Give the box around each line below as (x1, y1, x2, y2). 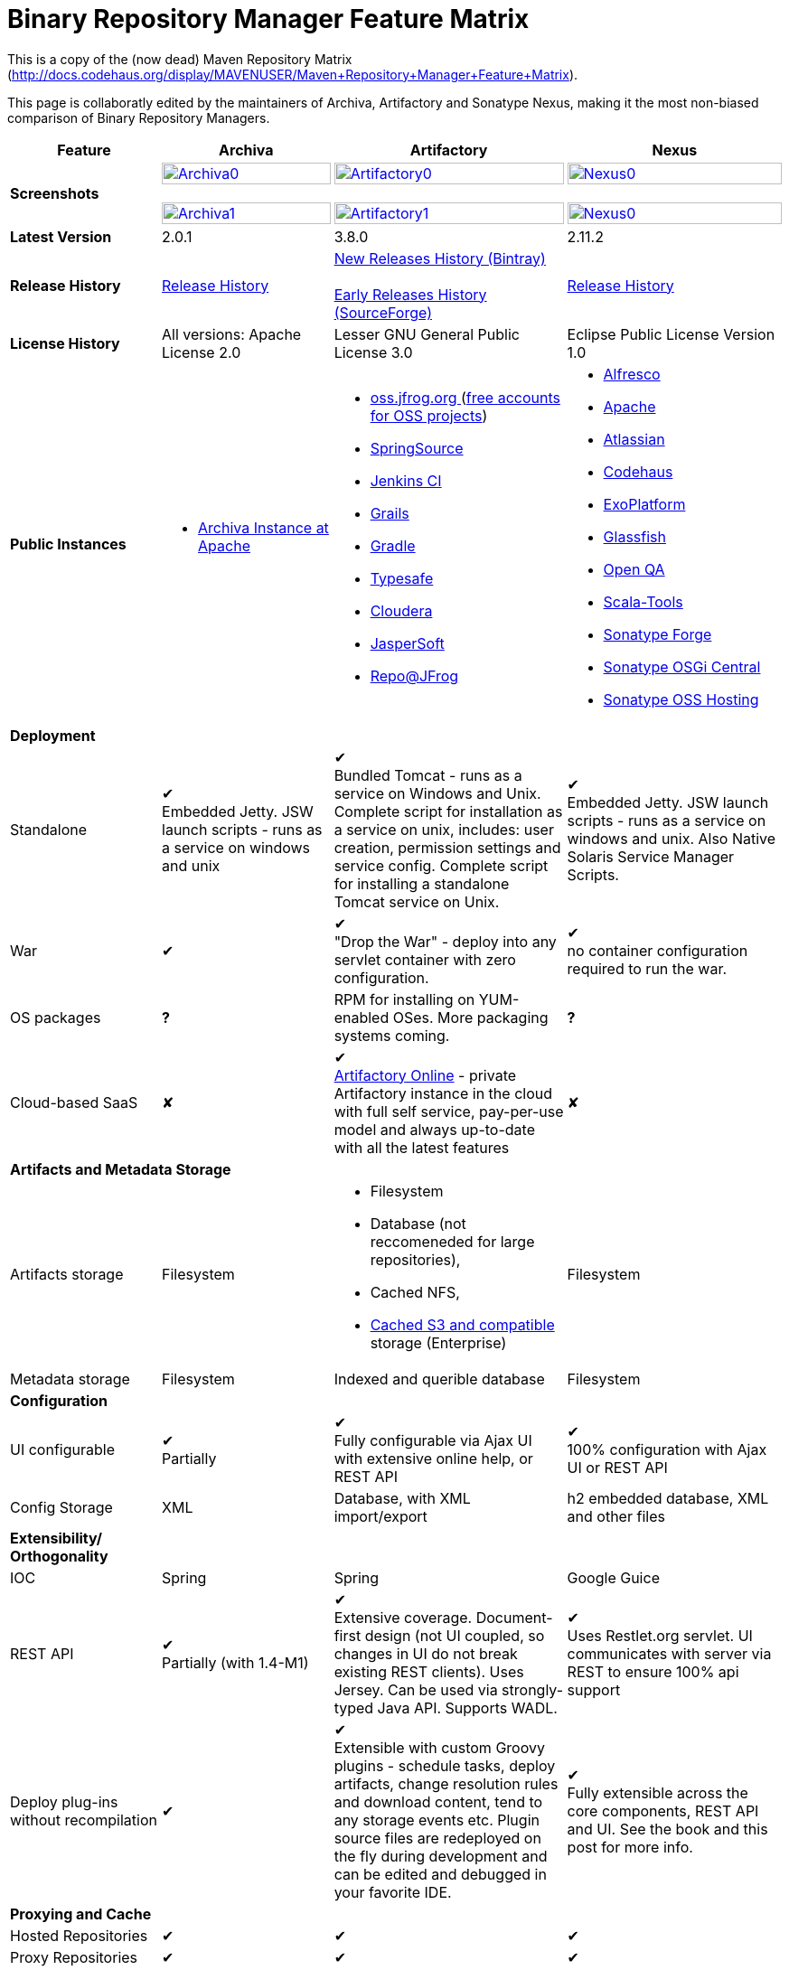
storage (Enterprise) (370, 1333, 507, 1352)
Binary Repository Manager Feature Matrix (7, 4, 530, 34)
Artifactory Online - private (333, 1065, 517, 1084)
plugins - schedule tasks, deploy (333, 1756, 556, 1775)
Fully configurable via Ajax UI (333, 1431, 532, 1449)
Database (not (370, 1214, 466, 1233)
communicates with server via (567, 1644, 772, 1663)
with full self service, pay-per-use (333, 1102, 564, 1121)
